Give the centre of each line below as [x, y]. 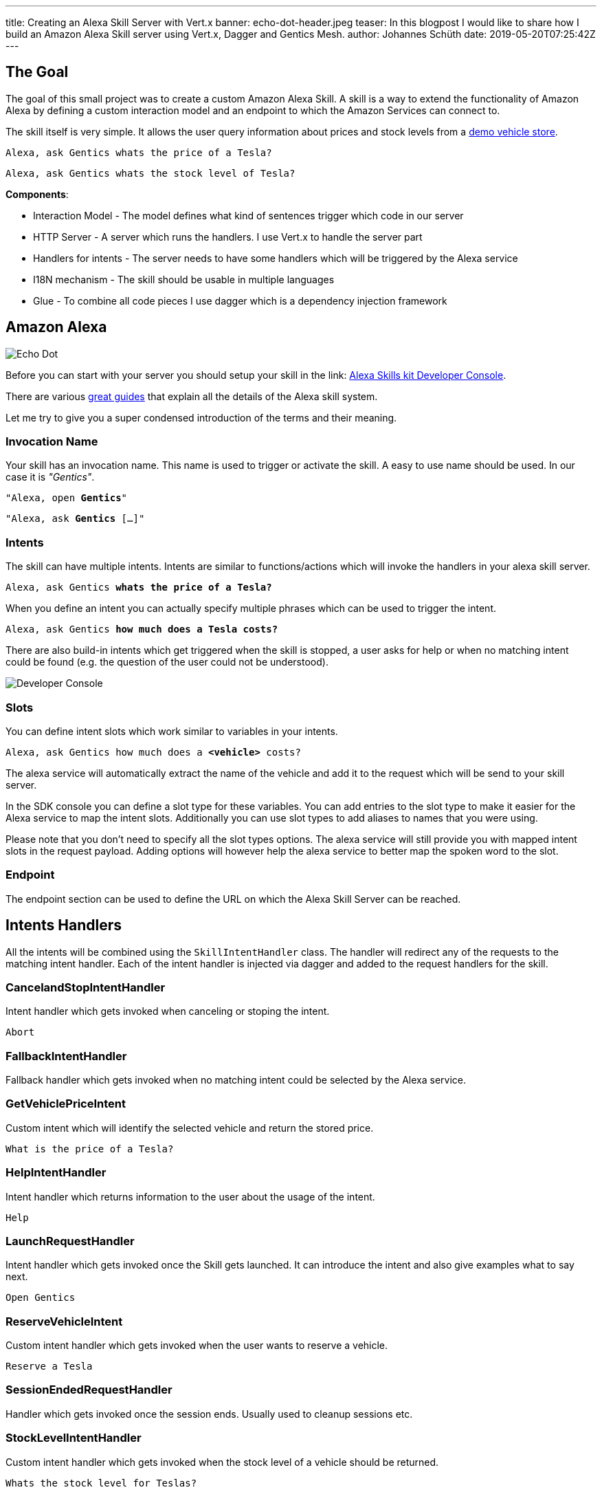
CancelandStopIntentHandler [86, 987]
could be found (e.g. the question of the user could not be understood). [167, 662]
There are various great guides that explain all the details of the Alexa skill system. [192, 396]
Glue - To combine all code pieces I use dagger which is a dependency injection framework [240, 300]
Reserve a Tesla [49, 1367]
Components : [37, 194]
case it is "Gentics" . [50, 477]
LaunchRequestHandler [70, 1241]
